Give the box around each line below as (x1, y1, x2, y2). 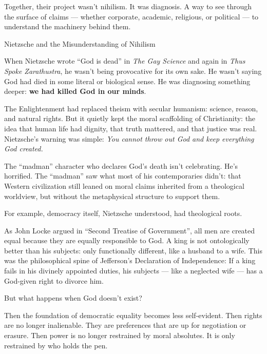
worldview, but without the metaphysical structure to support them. (4, 190, 220, 201)
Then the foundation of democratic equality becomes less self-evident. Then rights (4, 309, 262, 320)
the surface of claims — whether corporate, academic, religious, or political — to (4, 11, 259, 22)
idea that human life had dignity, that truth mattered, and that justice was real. (4, 123, 257, 133)
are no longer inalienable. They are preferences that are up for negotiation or (4, 320, 246, 330)
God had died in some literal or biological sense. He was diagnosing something (4, 75, 251, 86)
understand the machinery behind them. (4, 21, 131, 32)
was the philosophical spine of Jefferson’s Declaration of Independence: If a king (4, 255, 256, 266)
